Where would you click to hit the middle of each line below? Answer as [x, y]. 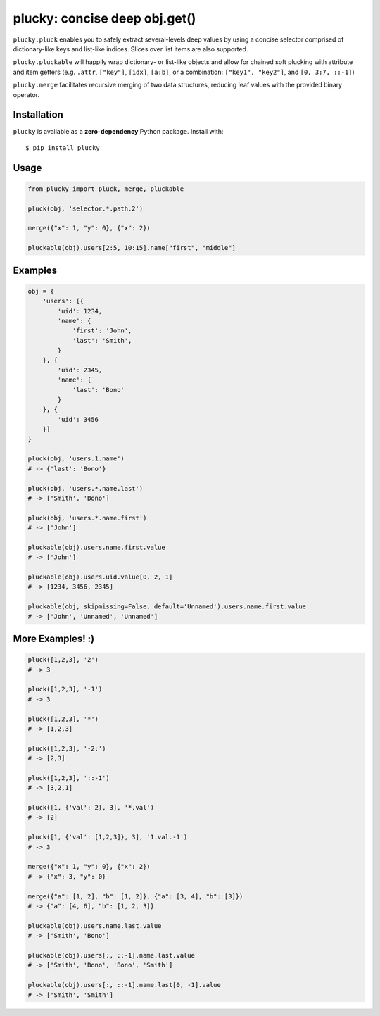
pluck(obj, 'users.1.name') [76, 459]
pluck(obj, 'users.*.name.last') [85, 488]
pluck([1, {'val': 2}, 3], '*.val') [91, 808]
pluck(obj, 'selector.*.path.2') [85, 208]
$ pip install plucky [63, 148]
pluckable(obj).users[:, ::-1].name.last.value [111, 955]
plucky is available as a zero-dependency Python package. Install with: [118, 132]
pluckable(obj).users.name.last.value [95, 926]
